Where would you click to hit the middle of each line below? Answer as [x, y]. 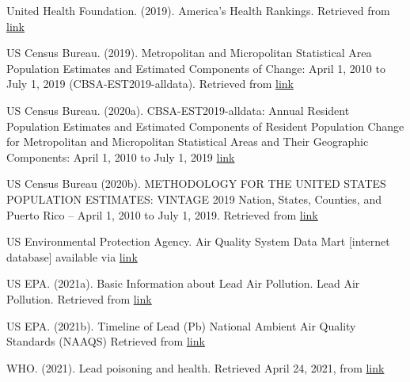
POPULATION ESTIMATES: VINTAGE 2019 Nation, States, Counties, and [194, 199]
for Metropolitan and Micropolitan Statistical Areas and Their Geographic [188, 141]
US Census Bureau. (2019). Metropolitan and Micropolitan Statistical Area [189, 53]
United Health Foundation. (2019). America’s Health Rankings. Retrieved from [198, 10]
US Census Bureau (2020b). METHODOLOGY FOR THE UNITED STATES [196, 183]
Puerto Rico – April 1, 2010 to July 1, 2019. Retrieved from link [162, 214]
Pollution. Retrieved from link [79, 298]
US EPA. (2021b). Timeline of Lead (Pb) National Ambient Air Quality [181, 325]
